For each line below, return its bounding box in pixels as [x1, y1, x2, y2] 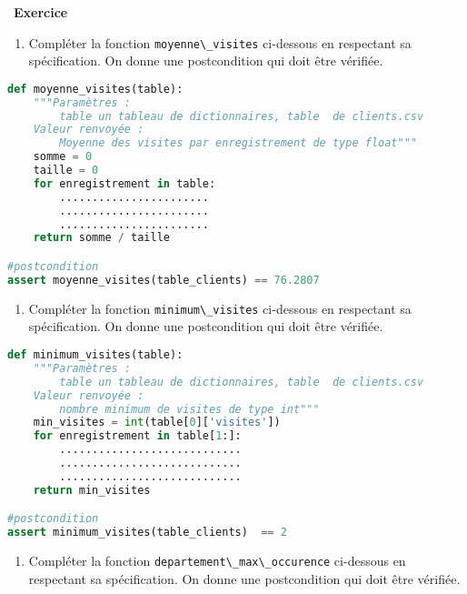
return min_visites [33, 483, 151, 497]
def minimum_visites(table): [7, 348, 184, 361]
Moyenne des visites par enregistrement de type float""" [59, 136, 418, 150]
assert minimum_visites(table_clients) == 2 [7, 526, 287, 539]
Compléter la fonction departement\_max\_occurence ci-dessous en [28, 551, 406, 570]
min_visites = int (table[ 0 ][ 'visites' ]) [33, 416, 281, 429]
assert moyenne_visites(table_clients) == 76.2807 [7, 273, 320, 287]
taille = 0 [33, 164, 99, 177]
